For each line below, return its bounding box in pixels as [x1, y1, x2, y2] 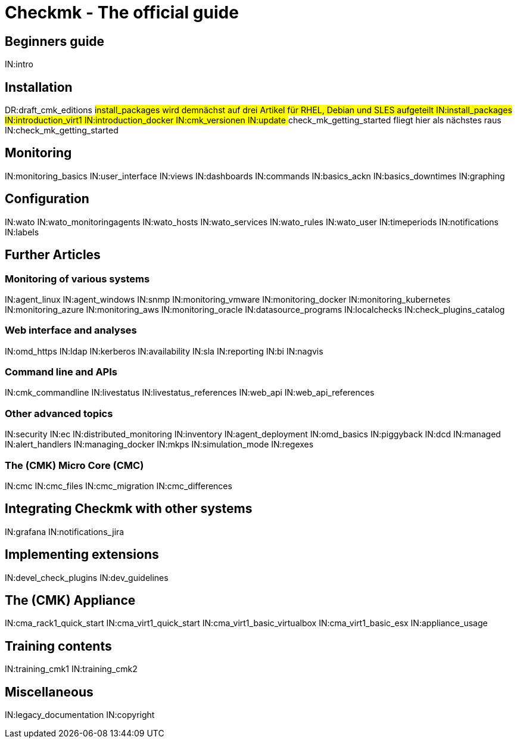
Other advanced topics [5, 407, 113, 419]
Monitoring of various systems [5, 272, 150, 285]
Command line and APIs [5, 366, 117, 378]
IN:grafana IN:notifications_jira [5, 526, 124, 537]
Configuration [5, 191, 89, 207]
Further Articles [5, 247, 101, 263]
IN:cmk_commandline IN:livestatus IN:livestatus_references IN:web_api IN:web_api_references [5, 387, 375, 398]
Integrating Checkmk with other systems [5, 501, 253, 517]
